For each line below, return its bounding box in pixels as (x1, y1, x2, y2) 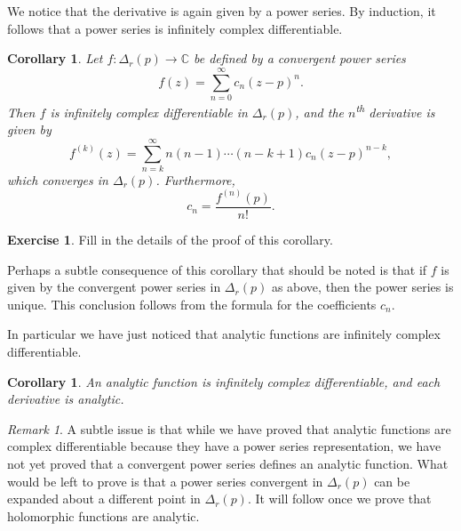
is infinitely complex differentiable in (50, 102, 248, 121)
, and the (295, 102, 344, 121)
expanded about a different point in (7, 489, 201, 508)
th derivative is (355, 100, 435, 121)
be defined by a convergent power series (194, 49, 406, 68)
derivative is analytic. (7, 390, 124, 408)
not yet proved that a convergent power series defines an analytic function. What (7, 454, 449, 472)
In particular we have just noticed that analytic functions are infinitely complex (7, 325, 441, 343)
